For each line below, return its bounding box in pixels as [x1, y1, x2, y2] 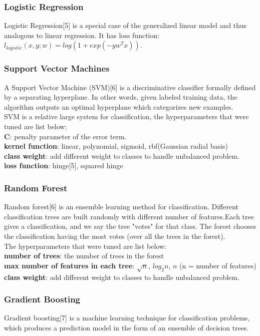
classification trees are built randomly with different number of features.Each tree [4, 211, 254, 221]
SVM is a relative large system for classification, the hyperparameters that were [4, 111, 249, 122]
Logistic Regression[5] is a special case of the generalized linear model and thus [4, 20, 246, 31]
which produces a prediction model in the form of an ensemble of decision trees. [4, 322, 249, 332]
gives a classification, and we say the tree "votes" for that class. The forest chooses [4, 221, 256, 231]
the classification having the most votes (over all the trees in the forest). [4, 230, 225, 241]
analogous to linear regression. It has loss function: [4, 30, 160, 40]
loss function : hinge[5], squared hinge [4, 160, 123, 171]
